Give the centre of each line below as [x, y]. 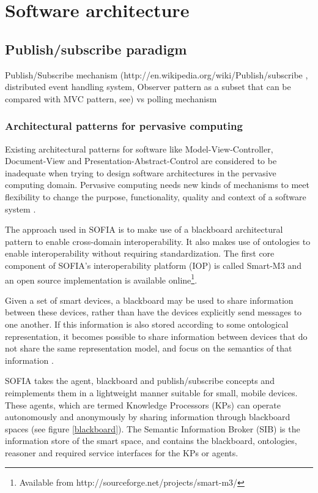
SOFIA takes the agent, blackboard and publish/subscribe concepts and [140, 381]
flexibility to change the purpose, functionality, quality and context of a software [156, 196]
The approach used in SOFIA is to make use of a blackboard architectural [144, 229]
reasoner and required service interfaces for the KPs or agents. [122, 452]
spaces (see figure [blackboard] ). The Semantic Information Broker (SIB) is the [153, 428]
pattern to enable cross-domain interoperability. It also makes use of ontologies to [158, 241]
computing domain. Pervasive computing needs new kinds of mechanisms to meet [157, 185]
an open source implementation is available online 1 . [101, 279]
